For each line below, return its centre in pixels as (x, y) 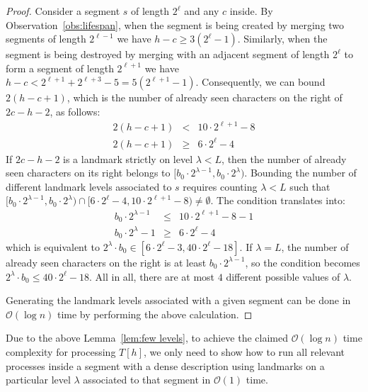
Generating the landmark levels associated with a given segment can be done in (178, 300)
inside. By (251, 11)
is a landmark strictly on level (128, 158)
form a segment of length (60, 68)
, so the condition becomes (303, 262)
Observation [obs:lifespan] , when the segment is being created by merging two (175, 24)
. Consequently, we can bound (260, 82)
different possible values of (283, 276)
